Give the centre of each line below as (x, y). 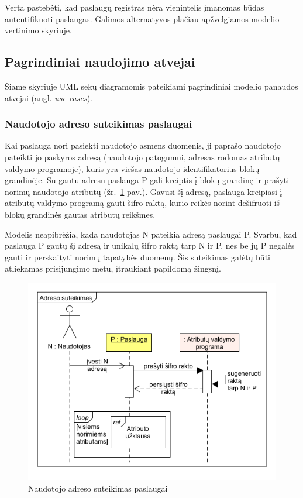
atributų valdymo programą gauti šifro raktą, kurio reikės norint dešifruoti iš (142, 203)
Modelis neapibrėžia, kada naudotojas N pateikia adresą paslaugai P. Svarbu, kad (151, 234)
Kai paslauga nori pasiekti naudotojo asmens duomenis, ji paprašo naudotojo (143, 145)
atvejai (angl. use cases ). (49, 97)
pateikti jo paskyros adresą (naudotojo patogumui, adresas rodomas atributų (142, 157)
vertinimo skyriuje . (38, 30)
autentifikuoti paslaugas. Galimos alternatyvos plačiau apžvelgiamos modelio (142, 18)
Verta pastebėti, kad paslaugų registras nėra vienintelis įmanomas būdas (135, 7)
